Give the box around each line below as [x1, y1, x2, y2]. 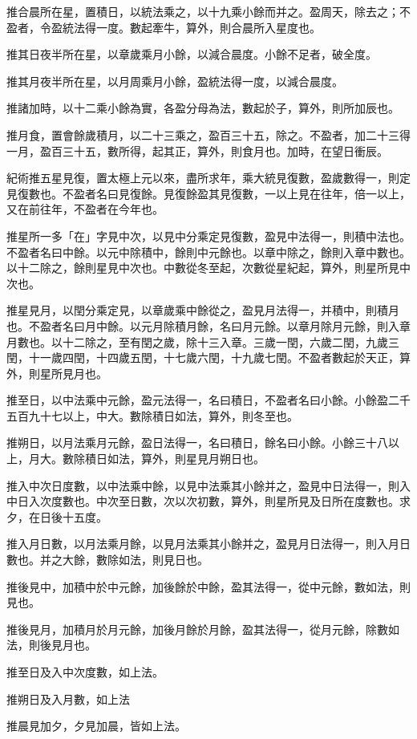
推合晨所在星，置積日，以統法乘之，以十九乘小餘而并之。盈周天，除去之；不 [6, 3, 411, 19]
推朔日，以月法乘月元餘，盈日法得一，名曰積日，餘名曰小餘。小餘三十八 [6, 434, 388, 451]
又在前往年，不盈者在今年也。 [6, 201, 164, 217]
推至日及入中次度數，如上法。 [6, 664, 164, 680]
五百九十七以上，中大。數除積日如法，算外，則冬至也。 [6, 407, 298, 424]
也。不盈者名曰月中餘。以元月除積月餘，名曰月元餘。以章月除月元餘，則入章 [6, 317, 411, 334]
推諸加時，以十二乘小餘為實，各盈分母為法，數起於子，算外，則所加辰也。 [6, 99, 399, 116]
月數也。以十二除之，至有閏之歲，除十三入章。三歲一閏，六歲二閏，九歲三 [6, 333, 399, 350]
